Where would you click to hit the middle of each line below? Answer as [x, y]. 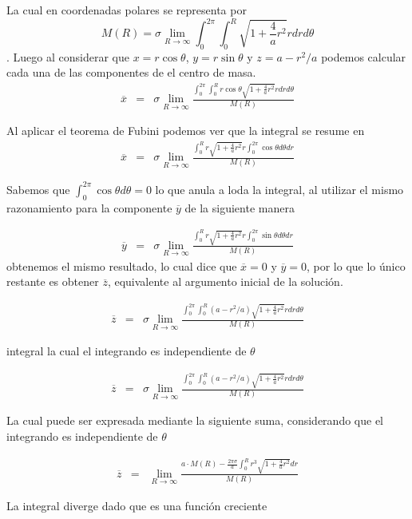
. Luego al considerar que [68, 56]
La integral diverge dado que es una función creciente [137, 505]
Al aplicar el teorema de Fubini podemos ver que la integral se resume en [186, 131]
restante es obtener [53, 281]
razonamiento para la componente [89, 207]
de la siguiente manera [240, 207]
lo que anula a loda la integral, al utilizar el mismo [279, 189]
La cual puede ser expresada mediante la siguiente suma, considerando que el [195, 420]
